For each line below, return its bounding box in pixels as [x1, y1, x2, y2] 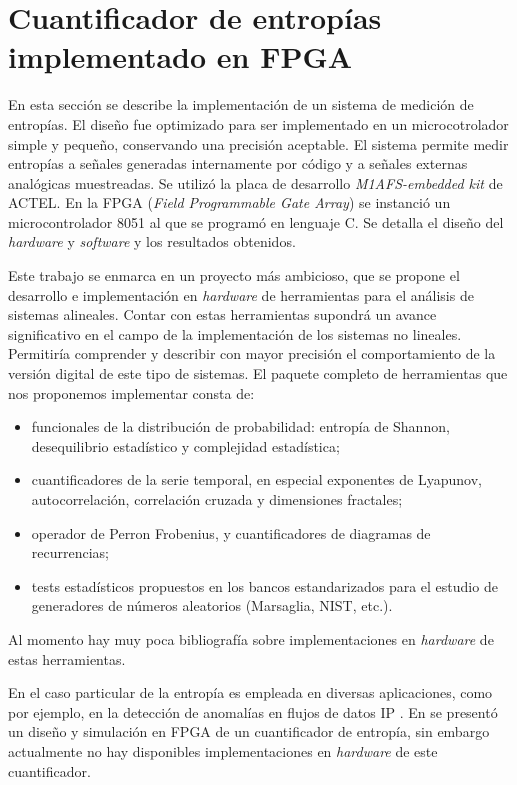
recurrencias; [31, 542, 109, 563]
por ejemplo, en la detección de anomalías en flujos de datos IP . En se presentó [8, 701, 498, 722]
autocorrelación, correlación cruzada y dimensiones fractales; [31, 489, 403, 509]
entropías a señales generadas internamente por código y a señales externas [8, 153, 468, 174]
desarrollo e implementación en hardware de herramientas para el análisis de [8, 284, 474, 305]
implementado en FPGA [8, 36, 353, 77]
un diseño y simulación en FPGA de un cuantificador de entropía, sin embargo [8, 721, 490, 742]
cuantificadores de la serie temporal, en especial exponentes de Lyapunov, [31, 469, 482, 490]
